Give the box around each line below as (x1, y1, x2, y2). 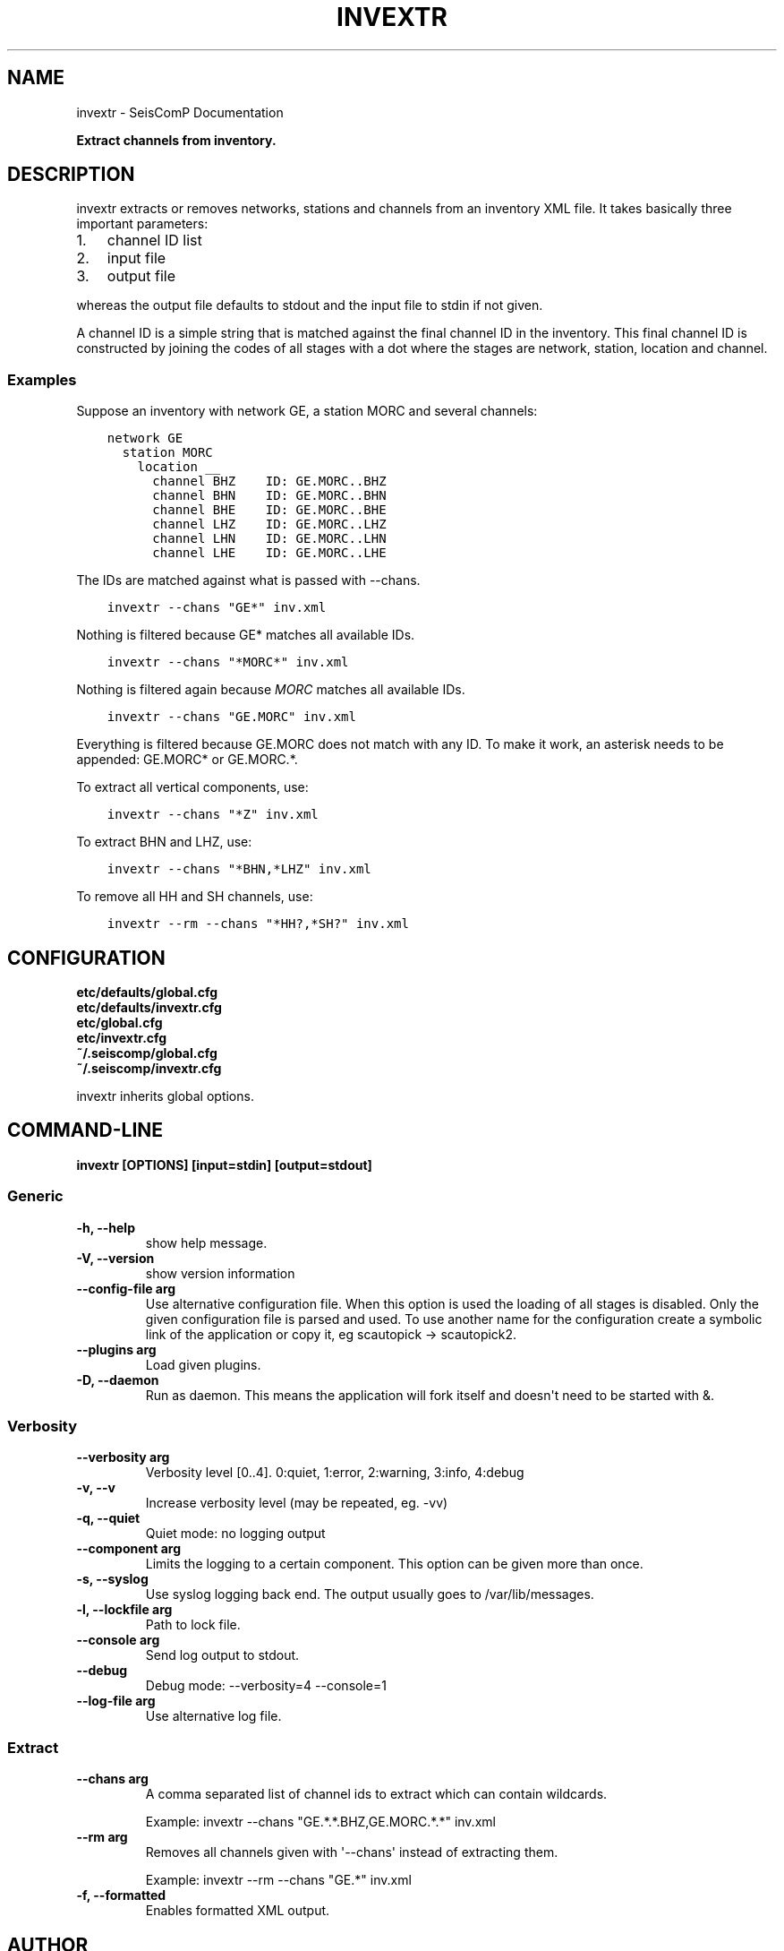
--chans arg (76, 1771, 149, 1787)
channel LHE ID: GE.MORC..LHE (152, 546, 387, 561)
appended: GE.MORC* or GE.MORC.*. (76, 752, 298, 768)
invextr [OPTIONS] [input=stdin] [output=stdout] (76, 1156, 372, 1173)
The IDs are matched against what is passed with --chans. (76, 572, 421, 589)
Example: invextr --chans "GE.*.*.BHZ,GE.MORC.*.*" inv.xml (145, 1814, 496, 1830)
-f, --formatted (76, 1887, 166, 1904)
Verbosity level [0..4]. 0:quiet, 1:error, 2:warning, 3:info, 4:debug (145, 1465, 524, 1481)
